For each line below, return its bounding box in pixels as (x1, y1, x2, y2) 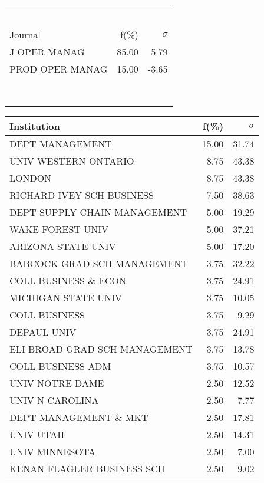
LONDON (9, 171, 52, 185)
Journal (9, 28, 41, 41)
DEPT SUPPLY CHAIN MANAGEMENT (9, 205, 187, 219)
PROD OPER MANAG (9, 62, 108, 75)
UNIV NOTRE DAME (9, 376, 104, 390)
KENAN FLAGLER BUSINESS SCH (9, 462, 165, 475)
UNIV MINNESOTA (9, 445, 96, 458)
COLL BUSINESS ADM (9, 359, 111, 373)
